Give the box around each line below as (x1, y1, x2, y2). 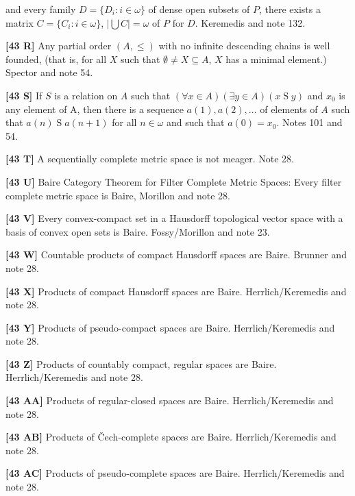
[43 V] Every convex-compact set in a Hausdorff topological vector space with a (5, 211, 343, 225)
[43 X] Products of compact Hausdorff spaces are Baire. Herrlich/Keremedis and (5, 284, 347, 298)
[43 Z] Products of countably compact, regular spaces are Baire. (5, 356, 277, 371)
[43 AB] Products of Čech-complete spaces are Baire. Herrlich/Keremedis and (5, 430, 336, 444)
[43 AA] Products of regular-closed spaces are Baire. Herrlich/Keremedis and (5, 393, 334, 408)
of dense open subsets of (148, 2, 250, 16)
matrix (5, 15, 34, 29)
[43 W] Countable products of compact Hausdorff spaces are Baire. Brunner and (5, 247, 347, 262)
